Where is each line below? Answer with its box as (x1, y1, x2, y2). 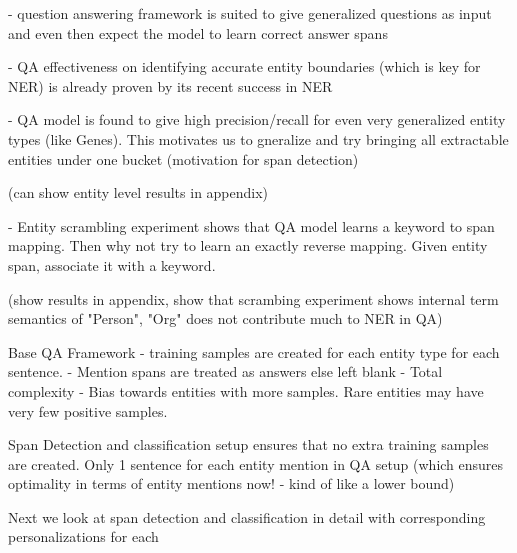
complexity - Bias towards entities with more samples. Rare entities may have (8, 380, 484, 401)
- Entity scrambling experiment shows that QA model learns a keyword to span (8, 215, 495, 236)
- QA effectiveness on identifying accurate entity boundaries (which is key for (8, 56, 481, 77)
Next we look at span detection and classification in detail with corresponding (8, 506, 486, 527)
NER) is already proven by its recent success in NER (8, 75, 333, 96)
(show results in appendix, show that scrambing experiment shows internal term (8, 288, 499, 309)
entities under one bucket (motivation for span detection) (8, 148, 359, 169)
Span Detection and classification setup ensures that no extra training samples (8, 434, 489, 455)
